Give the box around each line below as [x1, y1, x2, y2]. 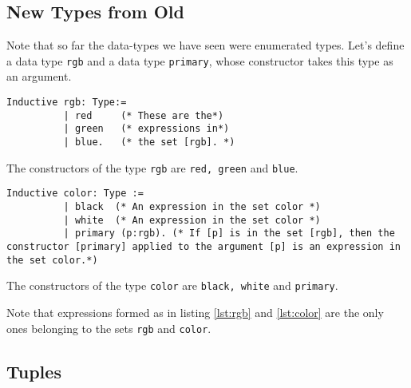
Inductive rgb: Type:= [6, 97, 127, 109]
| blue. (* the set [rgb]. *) [63, 137, 235, 148]
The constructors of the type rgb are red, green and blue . [6, 159, 298, 176]
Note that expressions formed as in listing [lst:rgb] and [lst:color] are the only [6, 303, 384, 320]
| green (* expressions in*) [63, 123, 230, 135]
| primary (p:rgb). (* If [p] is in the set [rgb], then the [63, 228, 395, 240]
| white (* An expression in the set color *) [63, 214, 321, 226]
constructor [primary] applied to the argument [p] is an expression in [6, 240, 401, 252]
